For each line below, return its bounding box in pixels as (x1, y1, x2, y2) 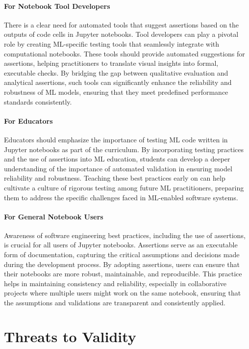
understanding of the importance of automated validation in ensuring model (4, 163, 232, 173)
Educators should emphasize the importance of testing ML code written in (4, 134, 228, 144)
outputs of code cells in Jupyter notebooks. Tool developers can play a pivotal (4, 29, 239, 39)
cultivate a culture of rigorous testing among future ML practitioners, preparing (4, 182, 244, 192)
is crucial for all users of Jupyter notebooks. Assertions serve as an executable (4, 240, 238, 250)
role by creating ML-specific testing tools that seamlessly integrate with (4, 38, 220, 49)
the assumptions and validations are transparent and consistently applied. (4, 297, 225, 308)
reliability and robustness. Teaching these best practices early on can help (4, 173, 225, 183)
